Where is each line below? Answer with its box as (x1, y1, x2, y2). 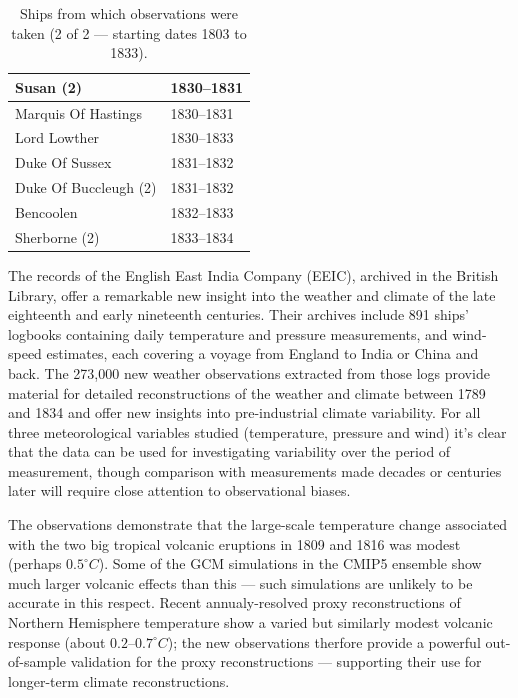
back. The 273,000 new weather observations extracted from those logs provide (8, 362, 490, 383)
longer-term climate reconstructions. (8, 670, 230, 691)
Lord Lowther (15, 127, 100, 148)
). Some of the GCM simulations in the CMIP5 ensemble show (98, 553, 482, 574)
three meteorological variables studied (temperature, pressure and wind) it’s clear (8, 421, 507, 442)
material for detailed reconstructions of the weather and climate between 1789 (8, 382, 486, 403)
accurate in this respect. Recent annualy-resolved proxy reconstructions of (8, 592, 461, 613)
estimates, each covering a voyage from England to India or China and (46, 343, 479, 364)
